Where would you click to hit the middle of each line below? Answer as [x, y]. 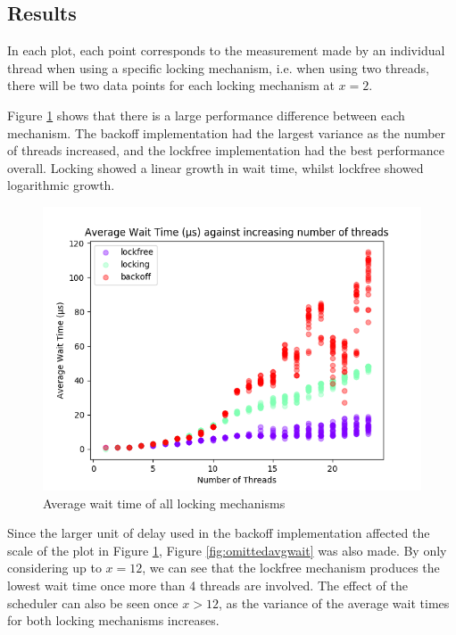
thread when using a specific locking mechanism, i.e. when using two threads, [218, 67]
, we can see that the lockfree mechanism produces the [291, 568]
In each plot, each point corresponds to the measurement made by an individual [226, 50]
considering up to [54, 568]
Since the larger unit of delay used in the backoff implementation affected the [219, 533]
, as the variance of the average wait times [334, 602]
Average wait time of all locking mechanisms [164, 503]
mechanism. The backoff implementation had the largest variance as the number [227, 132]
